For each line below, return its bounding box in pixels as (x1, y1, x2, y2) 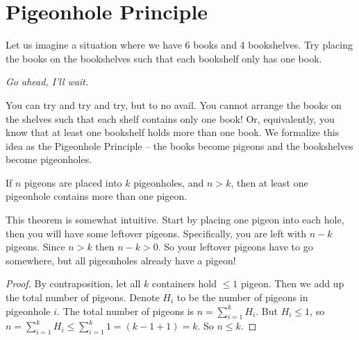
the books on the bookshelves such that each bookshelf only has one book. (6, 51, 322, 65)
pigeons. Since (6, 239, 65, 254)
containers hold (151, 276, 217, 291)
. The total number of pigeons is (57, 303, 194, 318)
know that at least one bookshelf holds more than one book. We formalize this (6, 125, 340, 139)
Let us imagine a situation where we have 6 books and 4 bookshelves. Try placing (6, 37, 353, 52)
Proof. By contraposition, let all (6, 276, 141, 291)
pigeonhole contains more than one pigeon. (6, 189, 187, 203)
